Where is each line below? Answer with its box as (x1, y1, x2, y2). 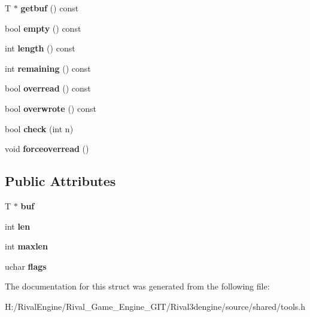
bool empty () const (5, 22, 81, 34)
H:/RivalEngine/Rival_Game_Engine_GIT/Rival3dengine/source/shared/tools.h (5, 300, 306, 312)
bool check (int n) (5, 122, 74, 135)
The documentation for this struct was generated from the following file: (5, 280, 270, 292)
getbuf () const (20, 2, 79, 14)
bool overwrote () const (5, 102, 96, 114)
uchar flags (5, 260, 47, 272)
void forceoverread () (5, 142, 89, 155)
